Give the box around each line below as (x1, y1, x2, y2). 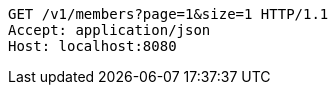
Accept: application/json (8, 22, 211, 38)
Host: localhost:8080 (8, 38, 177, 54)
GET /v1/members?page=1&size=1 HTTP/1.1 (8, 6, 329, 22)
